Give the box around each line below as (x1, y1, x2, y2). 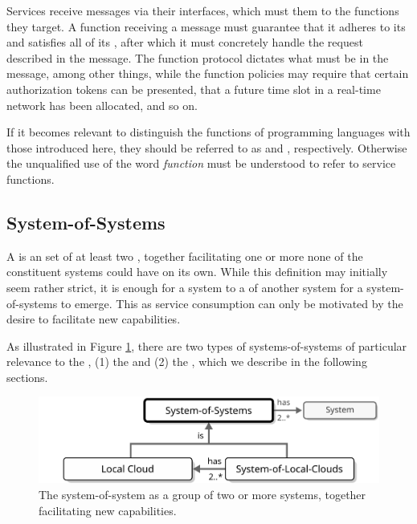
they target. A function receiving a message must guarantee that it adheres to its (6, 18, 406, 35)
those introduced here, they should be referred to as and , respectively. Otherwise (6, 139, 407, 156)
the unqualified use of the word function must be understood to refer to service (6, 155, 396, 172)
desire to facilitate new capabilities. (6, 311, 181, 327)
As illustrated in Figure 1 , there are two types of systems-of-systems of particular (6, 337, 407, 354)
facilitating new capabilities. (39, 502, 177, 518)
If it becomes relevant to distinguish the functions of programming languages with (6, 124, 411, 140)
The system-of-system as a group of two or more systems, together (39, 486, 366, 503)
